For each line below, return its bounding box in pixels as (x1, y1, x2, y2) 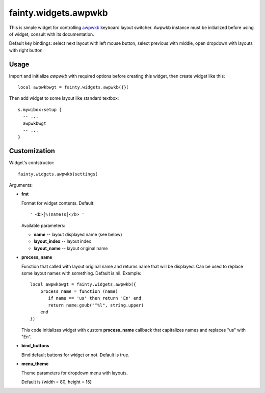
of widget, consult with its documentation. (9, 31, 94, 37)
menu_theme (21, 361, 49, 367)
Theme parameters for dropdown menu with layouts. (21, 370, 128, 376)
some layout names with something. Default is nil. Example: (21, 270, 142, 276)
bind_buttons (21, 343, 50, 349)
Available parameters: (21, 223, 66, 228)
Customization (9, 147, 55, 155)
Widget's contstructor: (9, 160, 55, 166)
